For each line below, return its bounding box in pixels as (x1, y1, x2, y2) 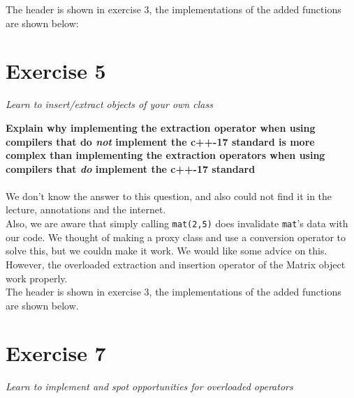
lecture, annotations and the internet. (6, 202, 166, 217)
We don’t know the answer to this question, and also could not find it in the (6, 188, 332, 203)
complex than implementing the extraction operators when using (6, 148, 325, 162)
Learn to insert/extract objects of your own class (6, 97, 213, 112)
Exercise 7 (6, 339, 106, 367)
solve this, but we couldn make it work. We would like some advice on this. (6, 243, 327, 258)
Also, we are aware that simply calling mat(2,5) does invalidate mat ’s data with (6, 216, 348, 231)
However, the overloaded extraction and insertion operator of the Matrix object (6, 257, 346, 271)
